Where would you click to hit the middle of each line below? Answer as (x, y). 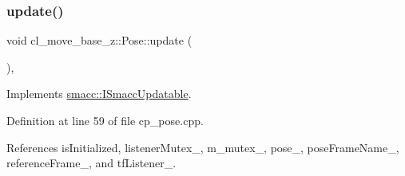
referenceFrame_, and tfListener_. (91, 163)
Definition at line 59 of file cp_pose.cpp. (105, 120)
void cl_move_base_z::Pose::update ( (99, 40)
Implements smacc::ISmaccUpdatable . (99, 94)
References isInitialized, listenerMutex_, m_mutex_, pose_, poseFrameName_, (203, 147)
